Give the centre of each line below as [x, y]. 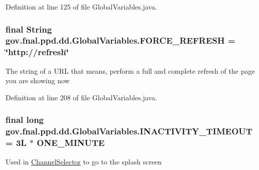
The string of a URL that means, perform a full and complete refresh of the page [130, 70]
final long [25, 120]
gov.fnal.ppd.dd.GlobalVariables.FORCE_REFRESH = [120, 40]
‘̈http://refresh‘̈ [37, 52]
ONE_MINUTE [71, 143]
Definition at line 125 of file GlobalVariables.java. [81, 7]
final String [29, 29]
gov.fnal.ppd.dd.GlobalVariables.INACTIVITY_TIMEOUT [129, 131]
